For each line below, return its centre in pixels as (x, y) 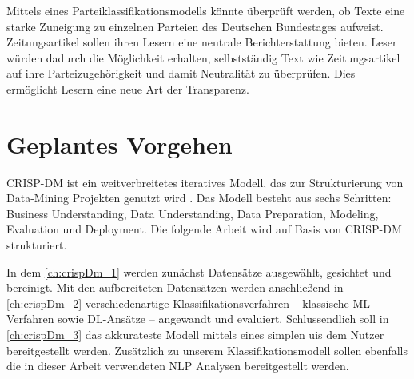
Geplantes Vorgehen (119, 144)
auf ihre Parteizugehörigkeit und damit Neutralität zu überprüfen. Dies (181, 73)
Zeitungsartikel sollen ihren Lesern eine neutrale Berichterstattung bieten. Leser (202, 42)
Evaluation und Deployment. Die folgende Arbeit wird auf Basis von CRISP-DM (204, 229)
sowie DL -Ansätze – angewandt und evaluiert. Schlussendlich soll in (223, 319)
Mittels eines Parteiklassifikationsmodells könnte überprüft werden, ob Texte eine (206, 10)
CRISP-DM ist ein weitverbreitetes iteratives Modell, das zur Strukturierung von (205, 182)
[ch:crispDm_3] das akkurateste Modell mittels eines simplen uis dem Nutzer (195, 335)
